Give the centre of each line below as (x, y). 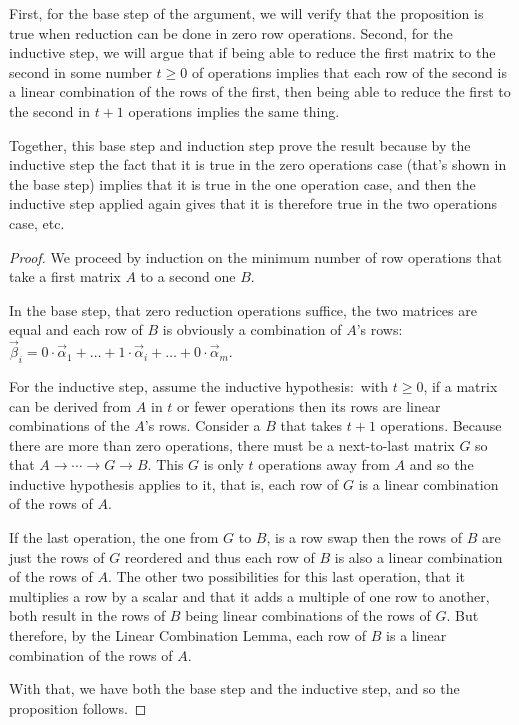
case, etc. (37, 222)
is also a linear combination (418, 556)
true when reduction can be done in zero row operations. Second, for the (231, 32)
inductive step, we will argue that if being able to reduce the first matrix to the (252, 52)
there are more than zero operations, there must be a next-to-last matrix (232, 444)
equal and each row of (76, 329)
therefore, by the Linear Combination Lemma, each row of (188, 635)
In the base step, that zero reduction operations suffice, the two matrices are (243, 309)
